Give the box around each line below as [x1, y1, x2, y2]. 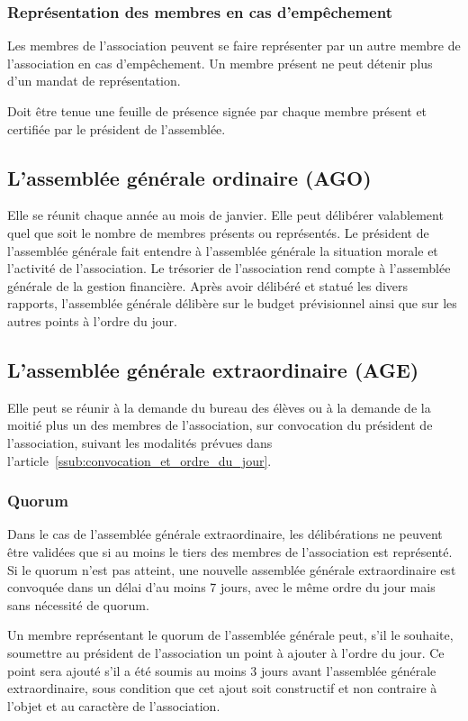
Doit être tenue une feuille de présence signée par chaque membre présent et [7, 102, 427, 120]
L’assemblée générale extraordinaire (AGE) [7, 355, 419, 383]
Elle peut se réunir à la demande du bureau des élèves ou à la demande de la [7, 397, 431, 416]
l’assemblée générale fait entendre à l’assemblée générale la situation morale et [7, 241, 438, 260]
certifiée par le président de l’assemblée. [7, 119, 226, 138]
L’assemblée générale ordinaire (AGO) [7, 163, 372, 191]
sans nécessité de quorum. [7, 595, 149, 614]
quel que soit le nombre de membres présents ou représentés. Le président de [7, 223, 429, 242]
